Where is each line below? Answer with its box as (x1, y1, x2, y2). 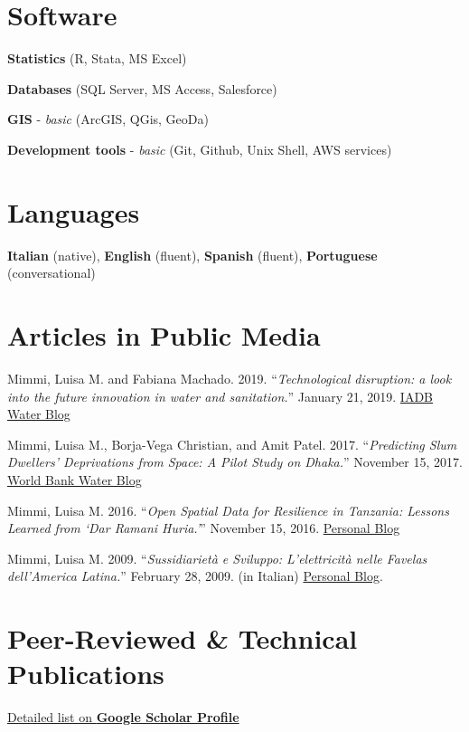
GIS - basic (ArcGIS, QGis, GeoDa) (7, 109, 209, 128)
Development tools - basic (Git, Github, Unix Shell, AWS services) (7, 139, 392, 158)
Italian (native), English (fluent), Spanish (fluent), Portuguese (7, 245, 378, 264)
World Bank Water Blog (7, 470, 142, 489)
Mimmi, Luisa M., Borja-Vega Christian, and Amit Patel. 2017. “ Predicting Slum (7, 434, 457, 453)
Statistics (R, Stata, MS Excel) (7, 49, 187, 68)
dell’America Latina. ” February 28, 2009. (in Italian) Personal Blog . (7, 566, 383, 585)
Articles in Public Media (7, 317, 321, 353)
